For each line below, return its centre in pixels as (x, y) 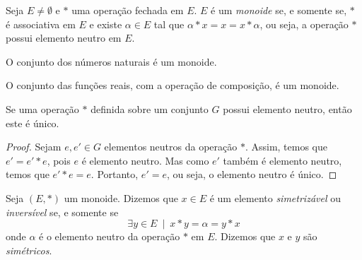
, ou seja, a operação (304, 24)
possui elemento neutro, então (287, 108)
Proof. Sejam (34, 147)
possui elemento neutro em (64, 38)
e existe (106, 24)
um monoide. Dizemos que (121, 197)
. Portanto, (115, 174)
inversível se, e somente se (62, 212)
